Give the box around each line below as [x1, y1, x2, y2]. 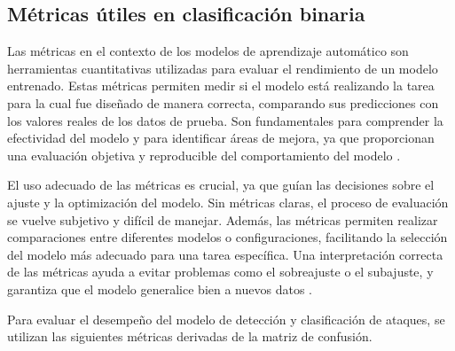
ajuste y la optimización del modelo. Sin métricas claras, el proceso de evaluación [7, 192, 449, 211]
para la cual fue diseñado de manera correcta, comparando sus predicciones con [7, 93, 439, 112]
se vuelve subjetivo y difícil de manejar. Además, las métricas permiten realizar [7, 210, 438, 229]
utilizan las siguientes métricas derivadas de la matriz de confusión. [7, 327, 373, 346]
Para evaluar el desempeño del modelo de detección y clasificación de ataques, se [7, 309, 445, 328]
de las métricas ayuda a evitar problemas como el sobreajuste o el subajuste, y [7, 262, 434, 281]
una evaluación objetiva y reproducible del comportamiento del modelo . [7, 145, 401, 164]
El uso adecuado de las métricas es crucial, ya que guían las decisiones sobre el [7, 175, 435, 194]
